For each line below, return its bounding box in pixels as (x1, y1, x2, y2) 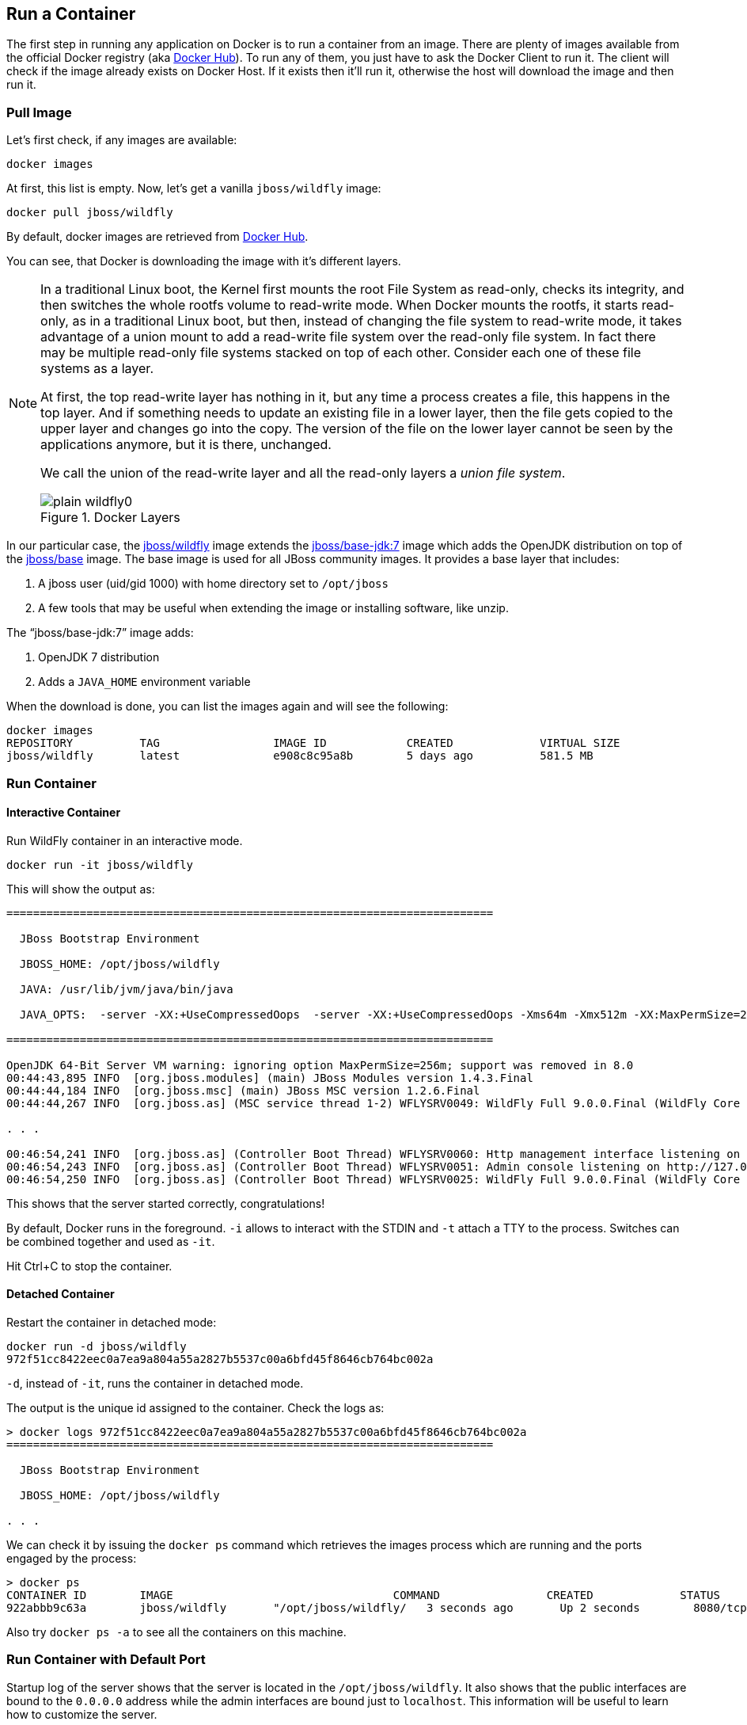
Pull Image (6, 104, 72, 120)
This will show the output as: (6, 882, 155, 896)
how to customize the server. (6, 1707, 157, 1721)
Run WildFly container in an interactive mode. (6, 833, 243, 847)
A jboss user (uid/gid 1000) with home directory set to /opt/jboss (38, 577, 389, 591)
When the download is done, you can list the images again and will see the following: (6, 699, 449, 714)
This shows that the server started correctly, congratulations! (6, 1196, 325, 1210)
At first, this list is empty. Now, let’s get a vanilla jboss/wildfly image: (6, 181, 381, 196)
